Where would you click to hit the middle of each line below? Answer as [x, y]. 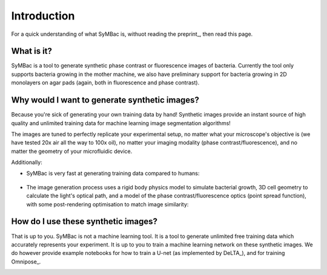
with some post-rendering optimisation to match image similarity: [107, 204]
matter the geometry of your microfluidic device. [72, 151]
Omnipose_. [26, 262]
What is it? [32, 51]
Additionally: [27, 162]
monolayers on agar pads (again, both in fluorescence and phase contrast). [105, 83]
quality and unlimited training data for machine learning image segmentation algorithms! [121, 123]
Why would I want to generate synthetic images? [105, 100]
